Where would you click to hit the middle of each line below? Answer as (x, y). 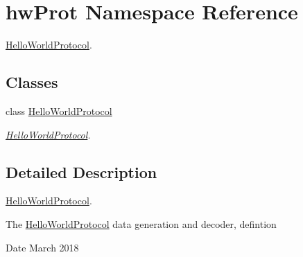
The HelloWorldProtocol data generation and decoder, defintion (141, 223)
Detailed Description (81, 171)
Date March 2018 (42, 247)
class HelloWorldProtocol (59, 110)
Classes (32, 82)
